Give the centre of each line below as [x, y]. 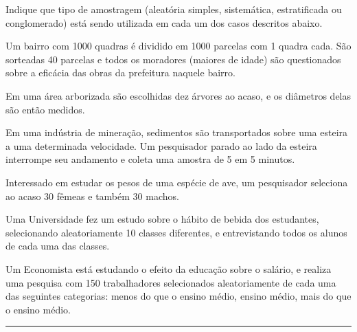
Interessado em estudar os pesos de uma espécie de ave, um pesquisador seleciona [177, 182]
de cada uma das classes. [58, 246]
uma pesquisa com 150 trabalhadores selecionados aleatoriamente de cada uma [171, 282]
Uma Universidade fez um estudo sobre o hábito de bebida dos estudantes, [162, 219]
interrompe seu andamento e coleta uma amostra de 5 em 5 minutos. [150, 159]
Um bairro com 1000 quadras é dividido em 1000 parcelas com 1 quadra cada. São [178, 46]
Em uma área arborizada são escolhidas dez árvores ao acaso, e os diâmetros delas [178, 95]
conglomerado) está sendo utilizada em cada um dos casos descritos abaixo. [164, 22]
